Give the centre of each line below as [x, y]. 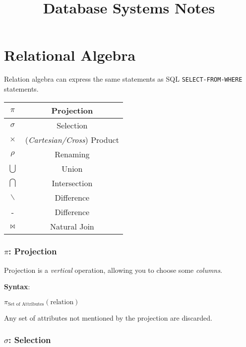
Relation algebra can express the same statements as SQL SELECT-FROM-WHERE [123, 79]
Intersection [72, 183]
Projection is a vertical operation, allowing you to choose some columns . [113, 270]
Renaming [72, 154]
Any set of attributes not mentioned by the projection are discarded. [108, 317]
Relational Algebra [70, 55]
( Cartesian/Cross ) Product [72, 139]
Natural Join [72, 226]
